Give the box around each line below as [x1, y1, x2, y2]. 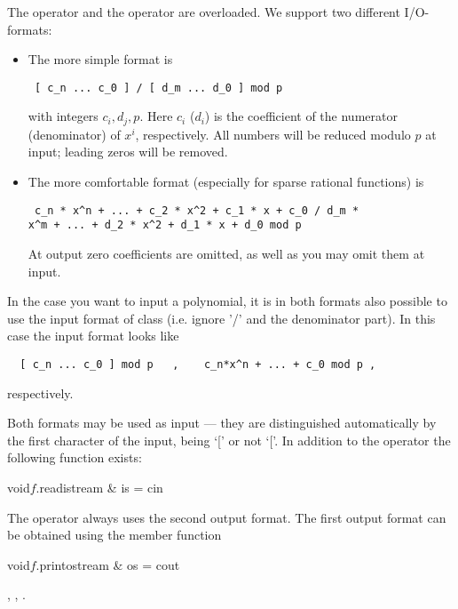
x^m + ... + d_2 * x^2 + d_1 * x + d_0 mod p [28, 219, 302, 232]
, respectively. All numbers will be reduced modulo [135, 124, 411, 143]
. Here [139, 107, 173, 125]
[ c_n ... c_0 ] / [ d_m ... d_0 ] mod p [34, 81, 283, 94]
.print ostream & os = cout [36, 555, 180, 573]
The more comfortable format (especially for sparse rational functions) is [28, 172, 424, 191]
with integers [28, 107, 99, 125]
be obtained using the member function [7, 525, 222, 544]
